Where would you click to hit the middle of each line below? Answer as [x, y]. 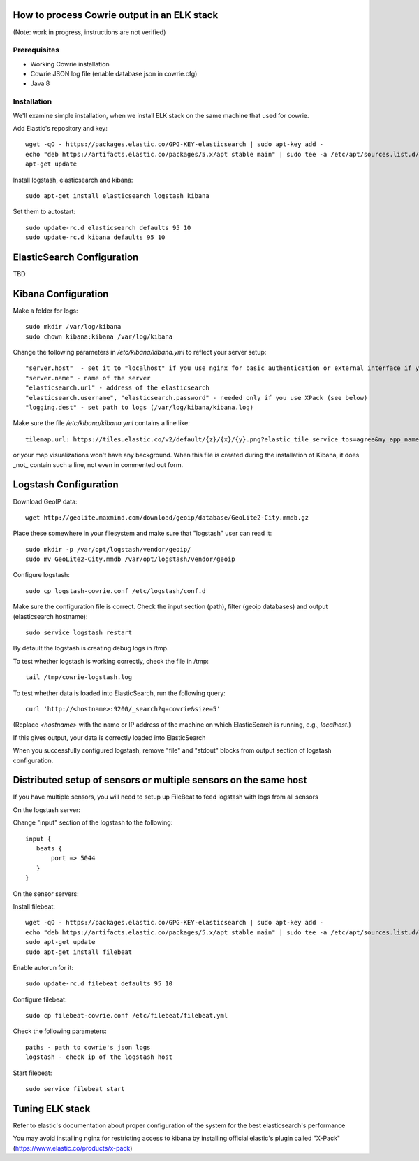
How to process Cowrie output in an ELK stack [116, 15]
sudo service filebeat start [75, 1089]
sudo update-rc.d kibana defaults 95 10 [95, 237]
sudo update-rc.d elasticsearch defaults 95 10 [108, 228]
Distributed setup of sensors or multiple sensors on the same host [160, 780]
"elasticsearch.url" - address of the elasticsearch [117, 388]
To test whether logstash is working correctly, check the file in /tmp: [111, 661]
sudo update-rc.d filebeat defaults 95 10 [99, 984]
